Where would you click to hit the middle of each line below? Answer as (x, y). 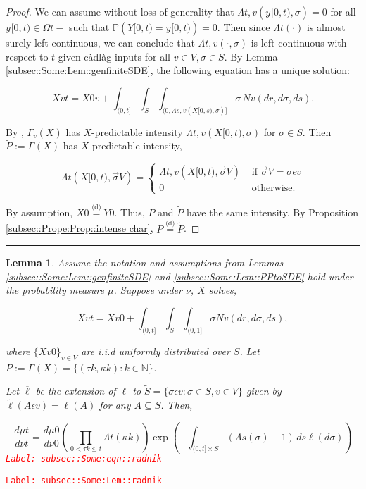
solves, (223, 290)
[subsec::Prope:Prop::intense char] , (80, 228)
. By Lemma (251, 56)
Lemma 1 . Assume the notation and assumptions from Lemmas (145, 262)
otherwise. (273, 188)
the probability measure (55, 290)
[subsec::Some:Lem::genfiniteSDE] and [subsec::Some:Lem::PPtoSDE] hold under (179, 276)
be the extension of (76, 391)
